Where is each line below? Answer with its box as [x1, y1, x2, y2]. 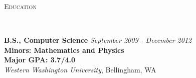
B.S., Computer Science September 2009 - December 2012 [4, 35, 192, 45]
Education [4, 1, 37, 11]
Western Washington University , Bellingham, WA [4, 64, 156, 74]
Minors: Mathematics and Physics [4, 44, 124, 55]
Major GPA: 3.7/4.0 [4, 54, 76, 65]
